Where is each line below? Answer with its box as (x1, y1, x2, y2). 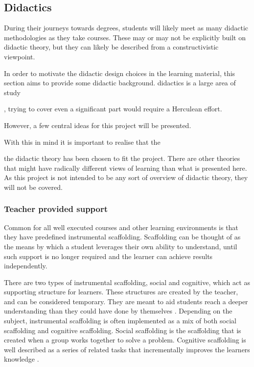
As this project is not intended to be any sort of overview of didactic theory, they (4, 172, 248, 183)
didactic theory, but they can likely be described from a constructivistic (4, 42, 219, 52)
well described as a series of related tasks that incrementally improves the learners (4, 344, 250, 354)
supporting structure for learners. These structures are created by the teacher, (4, 287, 238, 297)
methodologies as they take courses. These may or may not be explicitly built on (4, 32, 246, 42)
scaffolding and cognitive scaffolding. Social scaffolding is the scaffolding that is (4, 325, 241, 335)
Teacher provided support (4, 203, 108, 215)
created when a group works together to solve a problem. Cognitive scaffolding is (4, 335, 246, 345)
